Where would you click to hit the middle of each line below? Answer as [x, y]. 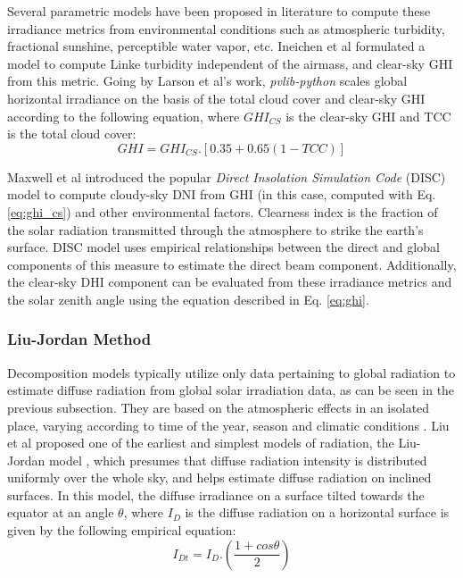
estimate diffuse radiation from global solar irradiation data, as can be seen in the [231, 390]
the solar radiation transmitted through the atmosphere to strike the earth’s [215, 229]
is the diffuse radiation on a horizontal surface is [317, 512]
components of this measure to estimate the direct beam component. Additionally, [232, 264]
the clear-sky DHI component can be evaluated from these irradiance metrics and [230, 282]
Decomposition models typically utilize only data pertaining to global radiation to [231, 372]
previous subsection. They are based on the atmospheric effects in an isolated [219, 407]
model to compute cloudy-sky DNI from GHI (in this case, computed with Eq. [222, 194]
